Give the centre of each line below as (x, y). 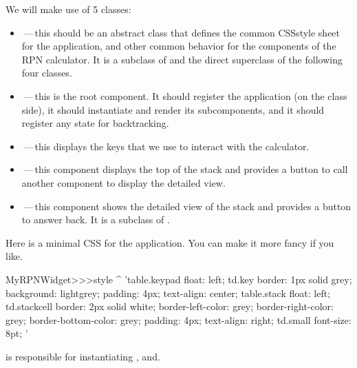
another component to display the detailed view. (123, 182)
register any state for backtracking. (95, 123)
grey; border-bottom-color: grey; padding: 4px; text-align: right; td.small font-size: (178, 319)
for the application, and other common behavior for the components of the (179, 46)
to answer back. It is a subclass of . (96, 219)
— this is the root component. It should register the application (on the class (185, 95)
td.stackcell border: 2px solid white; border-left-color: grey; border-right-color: (170, 306)
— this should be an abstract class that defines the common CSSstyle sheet (182, 32)
